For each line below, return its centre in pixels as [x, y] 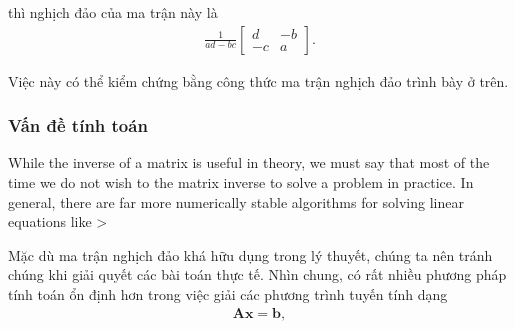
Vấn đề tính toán [78, 125]
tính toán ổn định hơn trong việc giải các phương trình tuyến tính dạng [228, 294]
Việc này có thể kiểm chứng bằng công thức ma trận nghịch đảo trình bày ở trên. [258, 80]
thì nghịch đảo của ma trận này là [113, 12]
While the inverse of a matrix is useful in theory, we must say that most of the [249, 162]
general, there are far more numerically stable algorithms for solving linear [236, 201]
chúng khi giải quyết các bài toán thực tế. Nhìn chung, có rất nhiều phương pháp [257, 274]
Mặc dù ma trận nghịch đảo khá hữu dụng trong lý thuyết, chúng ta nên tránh [250, 254]
